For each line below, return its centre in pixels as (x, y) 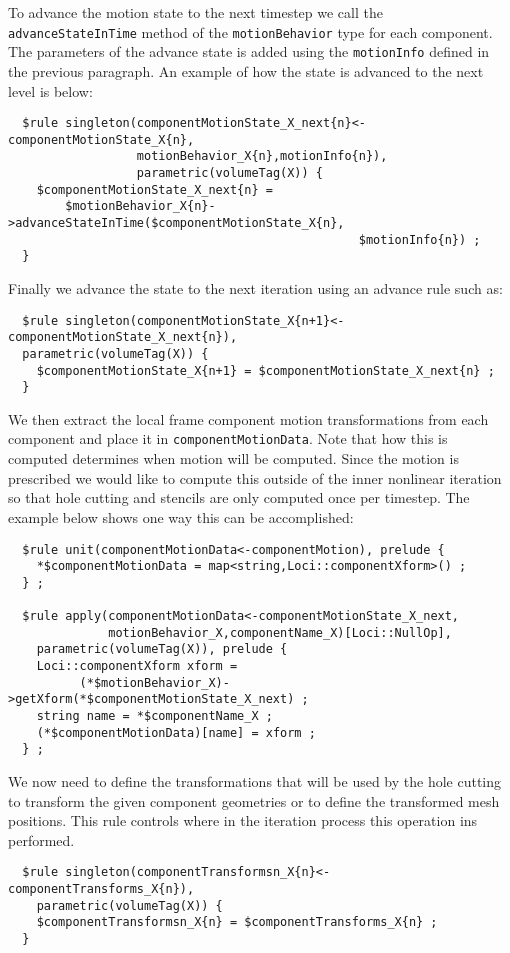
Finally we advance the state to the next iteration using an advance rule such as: (255, 288)
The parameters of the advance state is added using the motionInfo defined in (249, 51)
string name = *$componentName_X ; (154, 716)
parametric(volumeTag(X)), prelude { (162, 649)
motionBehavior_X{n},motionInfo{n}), (262, 156)
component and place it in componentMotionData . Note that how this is (228, 438)
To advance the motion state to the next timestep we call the (195, 12)
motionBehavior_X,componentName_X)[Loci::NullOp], (280, 632)
